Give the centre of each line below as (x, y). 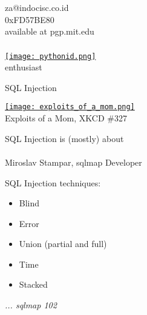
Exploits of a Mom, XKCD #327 (66, 118)
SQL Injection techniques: (53, 182)
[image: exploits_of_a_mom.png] (70, 107)
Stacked (33, 284)
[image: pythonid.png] (51, 56)
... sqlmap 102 (31, 305)
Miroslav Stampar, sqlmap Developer (73, 162)
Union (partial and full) (63, 244)
